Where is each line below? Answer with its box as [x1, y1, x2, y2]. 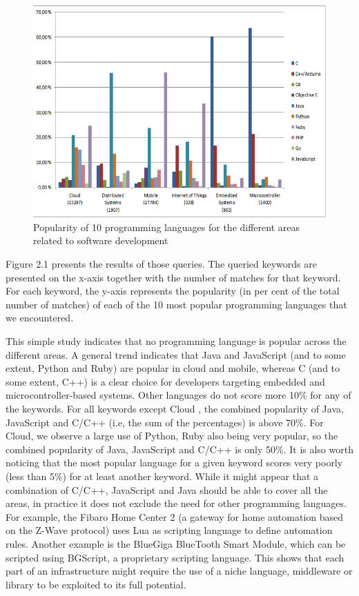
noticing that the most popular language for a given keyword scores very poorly [6, 455, 343, 470]
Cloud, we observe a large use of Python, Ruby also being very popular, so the [6, 428, 338, 443]
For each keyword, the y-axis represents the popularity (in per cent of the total [6, 284, 340, 298]
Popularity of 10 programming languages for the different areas [33, 219, 300, 234]
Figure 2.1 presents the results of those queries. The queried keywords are [6, 257, 317, 271]
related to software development [33, 233, 168, 248]
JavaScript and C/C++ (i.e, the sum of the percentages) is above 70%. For [6, 415, 324, 429]
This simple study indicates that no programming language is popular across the [6, 334, 347, 348]
